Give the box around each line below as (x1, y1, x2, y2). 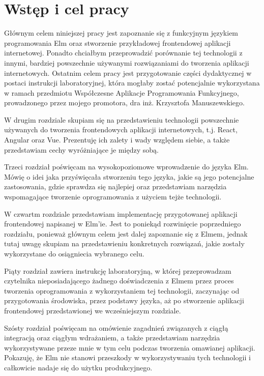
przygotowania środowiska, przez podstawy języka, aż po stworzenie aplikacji (4, 295, 244, 306)
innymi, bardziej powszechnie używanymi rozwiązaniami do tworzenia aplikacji (4, 57, 249, 68)
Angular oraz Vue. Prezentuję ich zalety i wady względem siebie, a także (4, 134, 230, 145)
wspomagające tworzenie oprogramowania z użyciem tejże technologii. (4, 191, 222, 202)
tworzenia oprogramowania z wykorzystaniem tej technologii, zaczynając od (4, 285, 240, 296)
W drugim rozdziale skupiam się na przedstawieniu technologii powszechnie (4, 114, 239, 125)
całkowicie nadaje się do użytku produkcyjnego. (4, 362, 153, 372)
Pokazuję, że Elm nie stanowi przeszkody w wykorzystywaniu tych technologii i (4, 352, 251, 363)
